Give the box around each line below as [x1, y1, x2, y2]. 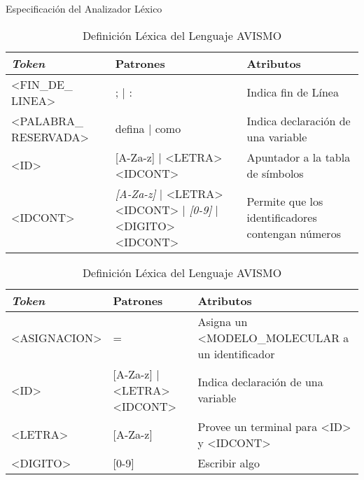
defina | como [115, 120, 181, 137]
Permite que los [246, 193, 323, 210]
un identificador [197, 345, 275, 362]
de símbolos [246, 164, 304, 181]
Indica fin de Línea [246, 84, 339, 101]
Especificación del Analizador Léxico [6, 1, 162, 15]
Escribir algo [197, 454, 260, 471]
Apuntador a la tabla [246, 148, 351, 165]
